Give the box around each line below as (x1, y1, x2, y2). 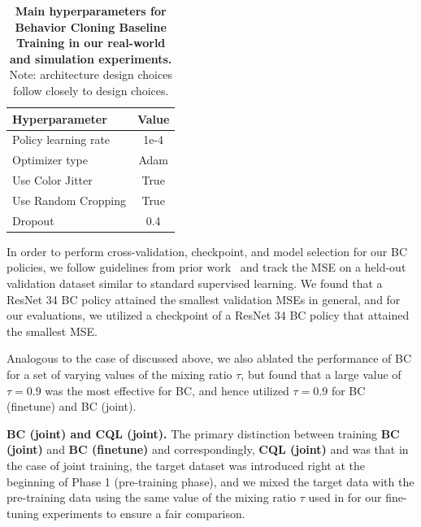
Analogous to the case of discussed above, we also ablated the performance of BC (7, 350, 412, 367)
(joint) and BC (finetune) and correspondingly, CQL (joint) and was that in (7, 441, 409, 458)
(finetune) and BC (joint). (7, 398, 137, 415)
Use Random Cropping (12, 191, 126, 208)
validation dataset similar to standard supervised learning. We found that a (7, 275, 383, 292)
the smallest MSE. (7, 322, 98, 339)
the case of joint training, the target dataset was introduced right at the (7, 457, 365, 473)
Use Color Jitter (12, 172, 93, 189)
